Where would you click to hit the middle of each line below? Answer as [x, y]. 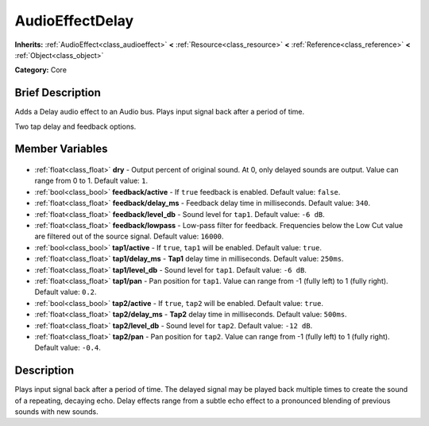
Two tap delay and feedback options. [75, 126]
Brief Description [58, 93]
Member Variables [61, 149]
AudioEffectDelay [74, 21]
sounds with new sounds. [56, 411]
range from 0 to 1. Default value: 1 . [91, 181]
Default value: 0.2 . [66, 292]
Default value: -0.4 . [68, 348]
